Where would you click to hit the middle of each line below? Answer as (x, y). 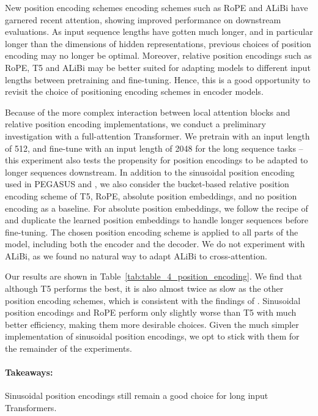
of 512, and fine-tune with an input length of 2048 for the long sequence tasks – (154, 148)
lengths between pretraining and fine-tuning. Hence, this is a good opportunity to (158, 79)
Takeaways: (29, 372)
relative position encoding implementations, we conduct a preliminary (135, 124)
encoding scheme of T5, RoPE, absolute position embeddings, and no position (151, 195)
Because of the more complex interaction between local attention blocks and (148, 112)
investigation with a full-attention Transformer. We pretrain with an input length (157, 136)
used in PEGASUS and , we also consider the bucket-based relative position (147, 184)
